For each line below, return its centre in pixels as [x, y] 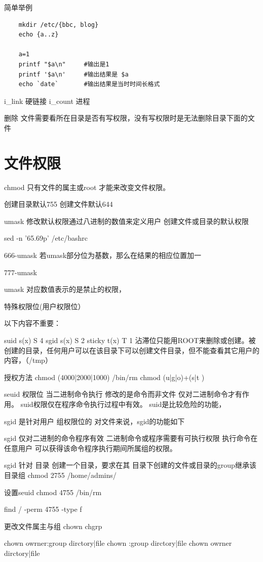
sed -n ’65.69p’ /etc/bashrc [46, 238]
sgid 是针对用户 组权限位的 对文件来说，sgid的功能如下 [95, 421]
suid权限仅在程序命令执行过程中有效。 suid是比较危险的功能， [123, 404]
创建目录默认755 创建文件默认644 [59, 204]
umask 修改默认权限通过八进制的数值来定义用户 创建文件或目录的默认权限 [126, 221]
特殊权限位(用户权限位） [45, 306]
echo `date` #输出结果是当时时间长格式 [89, 84]
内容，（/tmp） [28, 360]
